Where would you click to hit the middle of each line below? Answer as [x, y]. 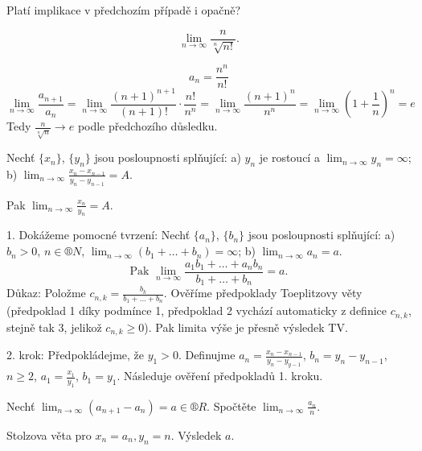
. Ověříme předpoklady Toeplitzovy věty [263, 293]
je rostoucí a [289, 157]
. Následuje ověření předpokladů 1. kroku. [220, 376]
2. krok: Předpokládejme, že [76, 355]
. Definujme [207, 355]
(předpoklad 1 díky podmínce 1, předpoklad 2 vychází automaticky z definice [197, 310]
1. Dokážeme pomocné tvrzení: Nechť [98, 235]
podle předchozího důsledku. [147, 126]
